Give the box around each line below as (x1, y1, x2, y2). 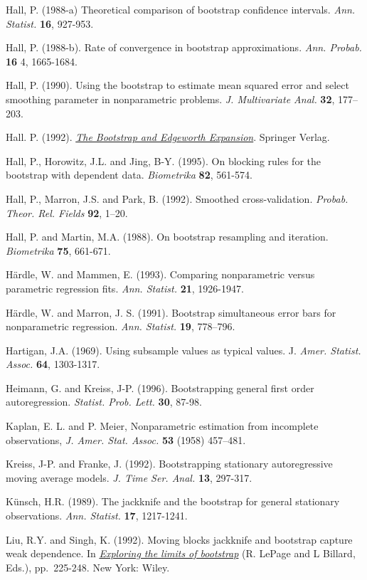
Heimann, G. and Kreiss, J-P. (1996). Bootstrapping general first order (6, 380, 314, 395)
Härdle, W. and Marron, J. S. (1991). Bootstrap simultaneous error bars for (6, 305, 336, 320)
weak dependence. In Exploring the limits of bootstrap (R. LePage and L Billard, (6, 546, 356, 561)
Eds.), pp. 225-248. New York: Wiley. (6, 559, 170, 574)
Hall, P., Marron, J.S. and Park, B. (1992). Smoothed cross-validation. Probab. (6, 191, 349, 206)
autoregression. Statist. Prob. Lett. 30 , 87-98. (6, 394, 202, 409)
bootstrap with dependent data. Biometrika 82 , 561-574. (6, 167, 252, 182)
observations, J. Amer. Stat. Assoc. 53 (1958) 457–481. (6, 432, 246, 447)
